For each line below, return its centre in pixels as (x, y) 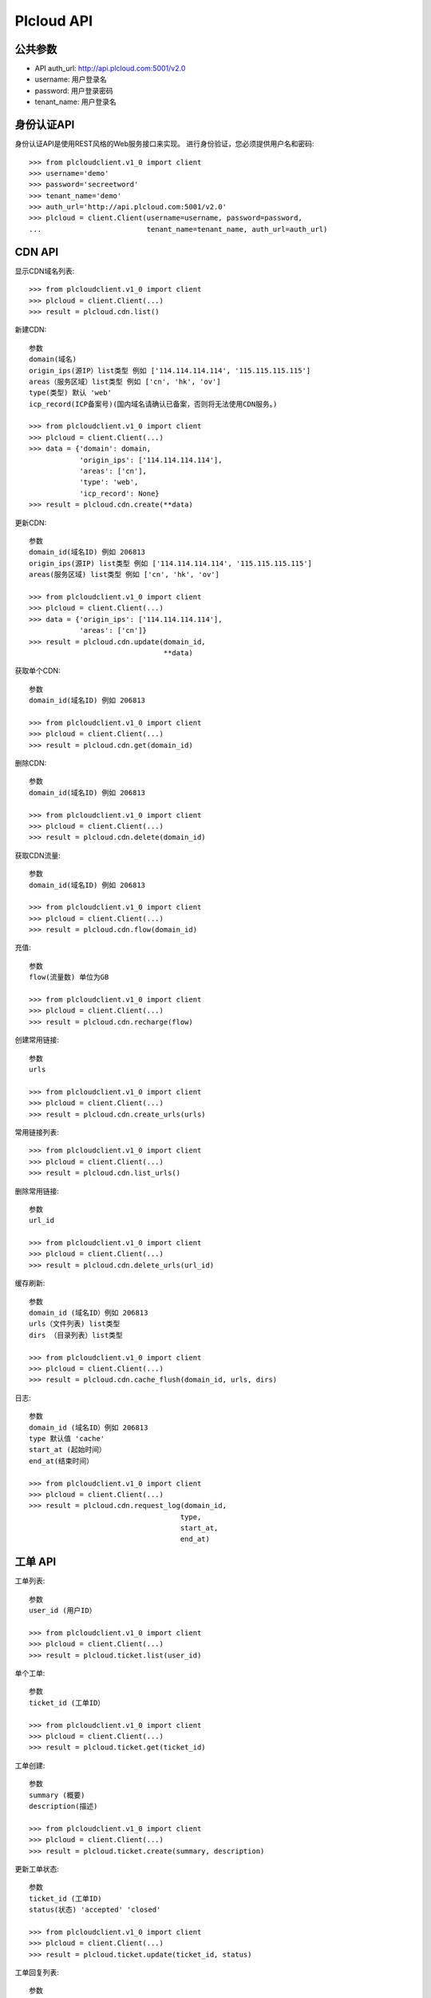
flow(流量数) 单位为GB (69, 977)
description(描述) (63, 1806)
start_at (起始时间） (68, 1450)
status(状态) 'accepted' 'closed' (95, 1910)
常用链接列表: (37, 1132)
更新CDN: (31, 523)
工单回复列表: (37, 1972)
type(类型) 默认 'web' (70, 393)
